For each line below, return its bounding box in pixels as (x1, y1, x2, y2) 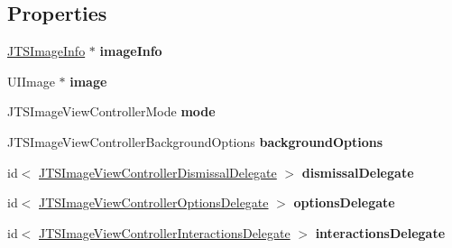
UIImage (7, 71, 55, 90)
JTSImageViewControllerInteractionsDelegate (39, 223, 291, 242)
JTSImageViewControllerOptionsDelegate (39, 193, 269, 212)
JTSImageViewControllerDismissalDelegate (39, 162, 277, 181)
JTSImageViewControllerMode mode (7, 102, 216, 121)
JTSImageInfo (7, 41, 86, 60)
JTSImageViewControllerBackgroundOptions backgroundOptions (7, 132, 383, 151)
